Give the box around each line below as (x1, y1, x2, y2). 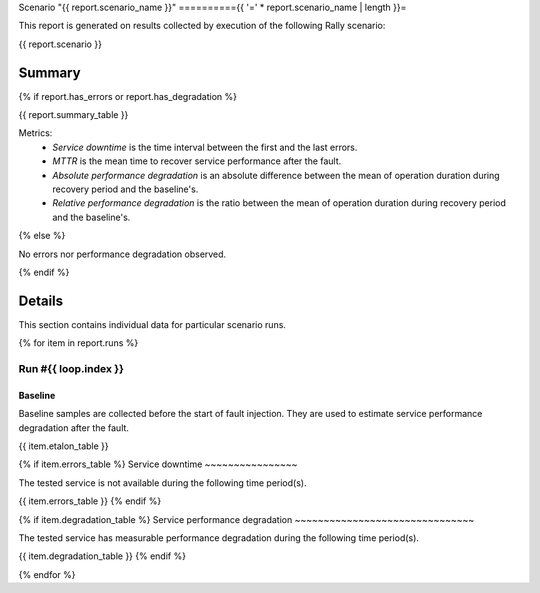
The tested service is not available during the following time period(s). (18, 476, 307, 489)
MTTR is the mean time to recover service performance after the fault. (52, 155, 342, 167)
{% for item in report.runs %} (18, 337, 139, 349)
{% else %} (18, 230, 66, 242)
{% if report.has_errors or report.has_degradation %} (18, 90, 237, 102)
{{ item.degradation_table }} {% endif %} (18, 550, 187, 562)
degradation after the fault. (18, 421, 130, 434)
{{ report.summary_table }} (18, 109, 129, 121)
